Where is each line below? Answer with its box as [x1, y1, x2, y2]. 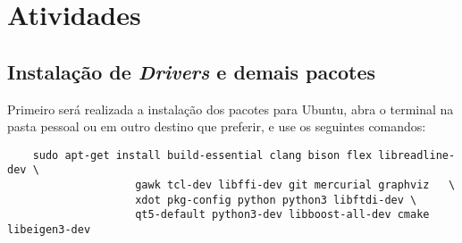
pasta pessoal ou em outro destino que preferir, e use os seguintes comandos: [7, 117, 426, 136]
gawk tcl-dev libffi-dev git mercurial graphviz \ [135, 179, 456, 192]
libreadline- [378, 148, 456, 162]
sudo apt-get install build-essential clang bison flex [32, 148, 373, 162]
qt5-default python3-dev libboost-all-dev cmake [135, 208, 430, 222]
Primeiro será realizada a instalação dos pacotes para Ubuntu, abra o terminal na [7, 99, 454, 118]
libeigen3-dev [7, 223, 91, 237]
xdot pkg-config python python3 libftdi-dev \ [135, 193, 417, 206]
